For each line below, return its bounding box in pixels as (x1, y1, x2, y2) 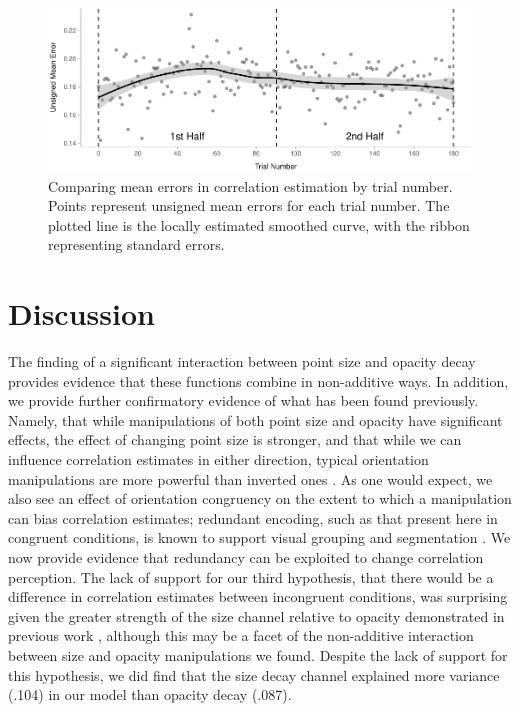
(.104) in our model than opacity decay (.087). (8, 684, 292, 705)
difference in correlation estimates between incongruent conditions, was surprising (8, 586, 508, 607)
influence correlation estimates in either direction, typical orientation (8, 449, 429, 470)
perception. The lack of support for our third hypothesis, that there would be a (8, 566, 494, 587)
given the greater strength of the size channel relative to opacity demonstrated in (8, 605, 505, 626)
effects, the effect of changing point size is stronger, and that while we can (8, 429, 462, 450)
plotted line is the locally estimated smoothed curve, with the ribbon (48, 214, 470, 235)
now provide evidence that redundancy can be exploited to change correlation (8, 547, 484, 568)
